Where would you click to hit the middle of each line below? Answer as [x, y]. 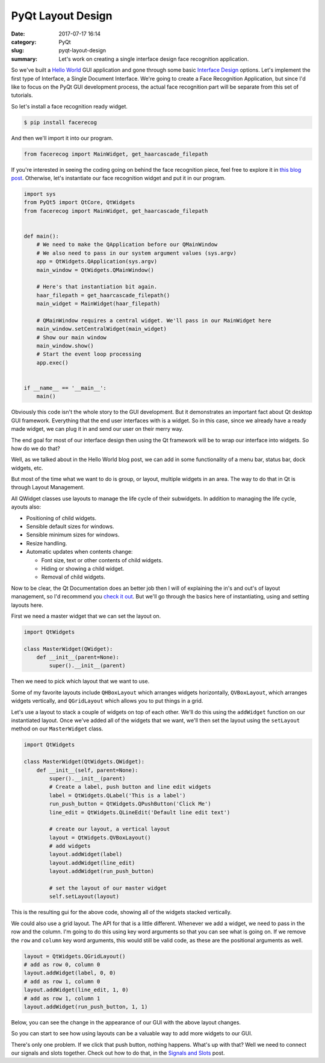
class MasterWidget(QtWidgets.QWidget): [84, 762]
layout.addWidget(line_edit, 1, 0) [76, 990]
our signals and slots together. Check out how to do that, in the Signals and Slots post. [118, 1053]
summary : [24, 59]
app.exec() [52, 362]
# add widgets [70, 846]
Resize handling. [47, 543]
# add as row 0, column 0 [62, 964]
